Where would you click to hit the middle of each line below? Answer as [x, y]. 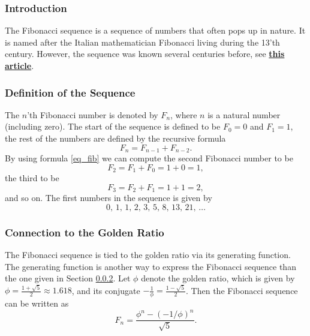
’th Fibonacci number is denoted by [93, 114]
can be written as [37, 303]
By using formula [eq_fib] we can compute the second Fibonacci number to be [149, 158]
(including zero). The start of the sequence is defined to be [113, 126]
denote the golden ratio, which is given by [218, 278]
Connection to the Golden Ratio [85, 232]
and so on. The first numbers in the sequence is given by [109, 198]
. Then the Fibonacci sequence [242, 290]
